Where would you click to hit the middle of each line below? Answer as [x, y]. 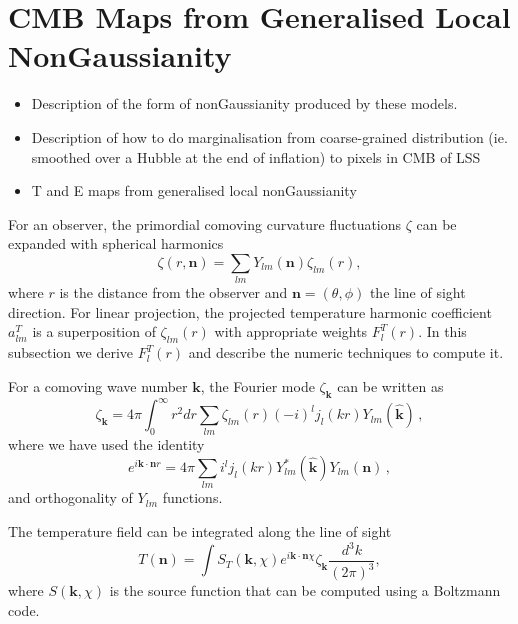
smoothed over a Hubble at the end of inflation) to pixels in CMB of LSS [256, 156]
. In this [442, 331]
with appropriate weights [291, 331]
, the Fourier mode [257, 385]
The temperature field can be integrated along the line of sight [200, 530]
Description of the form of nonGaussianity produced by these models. [244, 103]
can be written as [390, 385]
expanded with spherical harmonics [116, 243]
